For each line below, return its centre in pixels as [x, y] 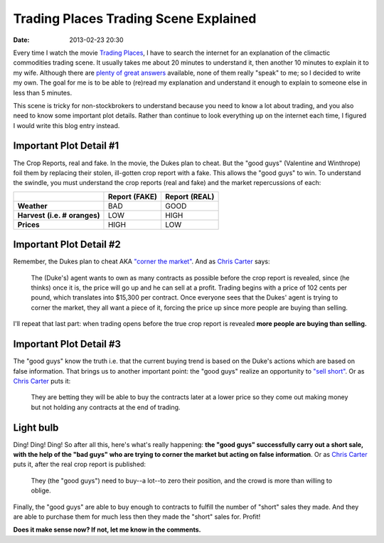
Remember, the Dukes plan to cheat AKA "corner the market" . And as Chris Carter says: [142, 262]
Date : [21, 40]
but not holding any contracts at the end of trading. [106, 407]
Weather [32, 206]
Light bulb [36, 427]
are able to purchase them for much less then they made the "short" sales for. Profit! [137, 517]
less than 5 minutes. [43, 93]
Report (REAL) [190, 196]
